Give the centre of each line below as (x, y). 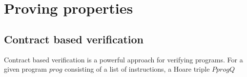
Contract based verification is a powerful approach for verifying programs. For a (123, 59)
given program (25, 69)
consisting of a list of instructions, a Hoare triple (137, 69)
